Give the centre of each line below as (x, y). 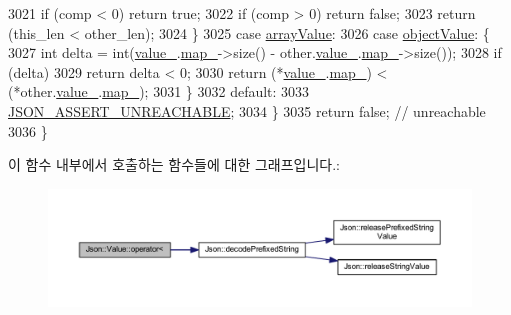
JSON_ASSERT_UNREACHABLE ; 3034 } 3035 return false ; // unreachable (247, 110)
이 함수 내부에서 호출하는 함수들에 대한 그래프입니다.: (174, 164)
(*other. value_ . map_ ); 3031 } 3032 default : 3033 (159, 91)
